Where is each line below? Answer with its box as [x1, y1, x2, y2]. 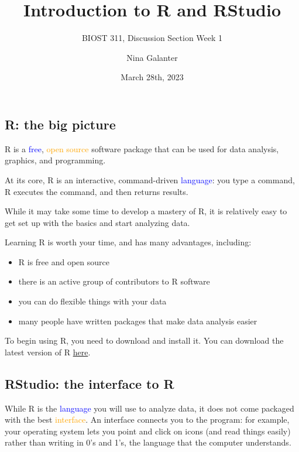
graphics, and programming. [5, 154, 106, 166]
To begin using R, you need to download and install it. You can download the [5, 334, 284, 347]
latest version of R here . [5, 345, 91, 358]
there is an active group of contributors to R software [18, 275, 210, 287]
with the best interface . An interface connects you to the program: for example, [5, 413, 290, 426]
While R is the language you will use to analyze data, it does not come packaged [5, 402, 294, 414]
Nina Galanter [126, 51, 178, 63]
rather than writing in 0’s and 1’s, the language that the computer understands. [5, 436, 291, 448]
